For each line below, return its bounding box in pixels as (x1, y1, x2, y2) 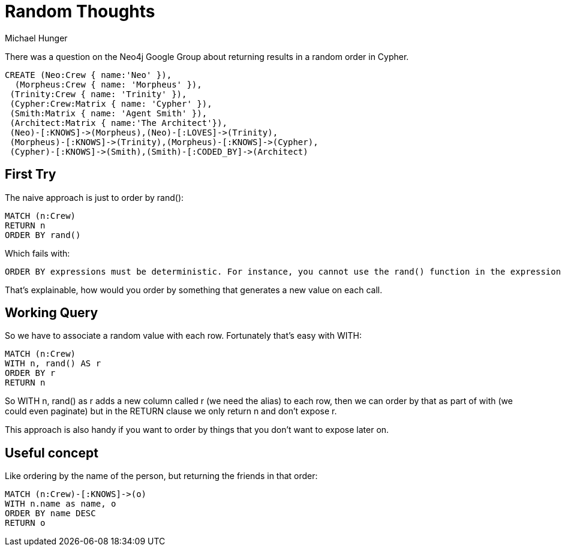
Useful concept (5, 445, 98, 460)
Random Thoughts (5, 1, 155, 22)
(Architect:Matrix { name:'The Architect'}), (10, 118, 227, 128)
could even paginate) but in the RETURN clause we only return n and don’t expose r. (5, 406, 337, 417)
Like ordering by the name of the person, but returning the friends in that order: (5, 471, 318, 481)
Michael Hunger (5, 32, 68, 43)
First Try (5, 167, 56, 182)
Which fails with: (5, 248, 70, 258)
